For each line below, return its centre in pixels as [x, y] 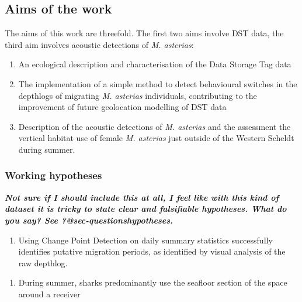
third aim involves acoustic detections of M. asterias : [99, 44]
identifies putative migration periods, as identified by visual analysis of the [152, 251]
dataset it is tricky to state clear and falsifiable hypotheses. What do [146, 209]
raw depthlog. [43, 262]
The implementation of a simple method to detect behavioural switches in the [158, 83]
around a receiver [49, 294]
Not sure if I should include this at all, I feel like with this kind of [142, 197]
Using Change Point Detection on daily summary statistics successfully [145, 240]
